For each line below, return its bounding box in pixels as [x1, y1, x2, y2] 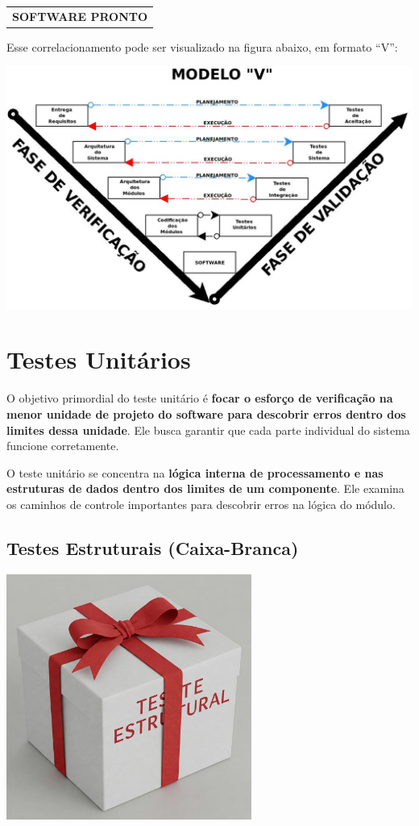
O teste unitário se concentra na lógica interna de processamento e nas [6, 464, 384, 481]
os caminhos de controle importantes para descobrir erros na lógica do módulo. [6, 495, 396, 512]
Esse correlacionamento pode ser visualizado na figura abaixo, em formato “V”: [6, 38, 398, 55]
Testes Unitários [6, 343, 191, 376]
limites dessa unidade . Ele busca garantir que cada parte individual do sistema [6, 421, 410, 438]
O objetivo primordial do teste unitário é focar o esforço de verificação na [6, 390, 393, 407]
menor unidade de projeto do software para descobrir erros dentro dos [6, 405, 406, 422]
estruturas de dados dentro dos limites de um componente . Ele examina [6, 480, 404, 497]
